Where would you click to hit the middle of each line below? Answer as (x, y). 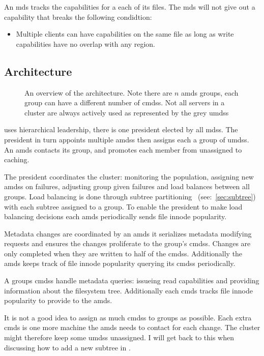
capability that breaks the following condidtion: (78, 17)
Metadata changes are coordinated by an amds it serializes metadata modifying (128, 233)
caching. (17, 159)
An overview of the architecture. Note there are (98, 92)
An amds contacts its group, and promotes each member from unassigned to (123, 149)
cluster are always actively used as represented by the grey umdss (127, 112)
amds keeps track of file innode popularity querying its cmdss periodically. (120, 263)
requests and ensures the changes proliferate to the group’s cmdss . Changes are (127, 243)
